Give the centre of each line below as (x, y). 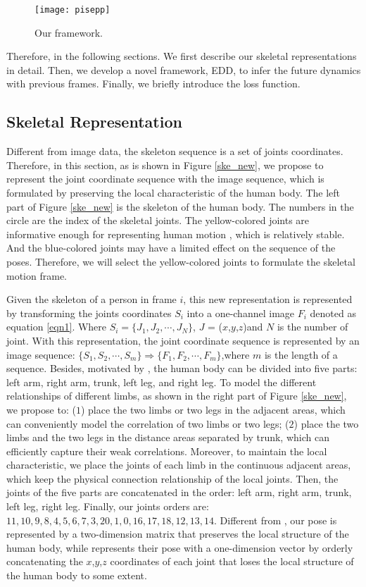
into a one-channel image (241, 313)
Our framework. (69, 32)
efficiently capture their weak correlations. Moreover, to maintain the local (167, 451)
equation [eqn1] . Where (57, 327)
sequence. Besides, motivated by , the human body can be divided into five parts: (182, 368)
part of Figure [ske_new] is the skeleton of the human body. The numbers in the (180, 206)
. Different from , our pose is (275, 520)
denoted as (333, 313)
